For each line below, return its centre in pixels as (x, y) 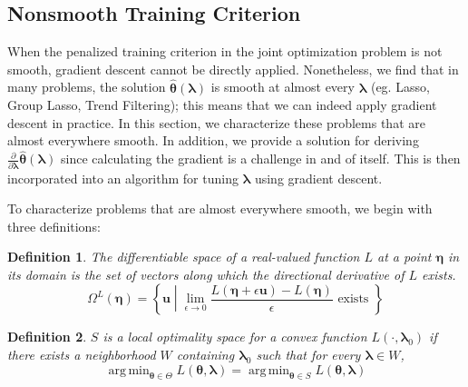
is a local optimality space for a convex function (235, 337)
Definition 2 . (47, 337)
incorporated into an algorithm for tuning (123, 178)
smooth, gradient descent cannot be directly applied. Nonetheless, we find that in (233, 69)
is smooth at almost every (283, 87)
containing (205, 355)
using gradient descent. (318, 178)
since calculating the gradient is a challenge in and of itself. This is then (261, 159)
